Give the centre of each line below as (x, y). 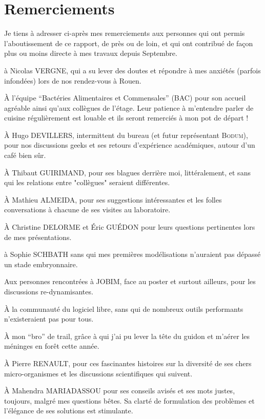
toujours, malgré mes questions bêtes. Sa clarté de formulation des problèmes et (129, 400)
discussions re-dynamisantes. (49, 291)
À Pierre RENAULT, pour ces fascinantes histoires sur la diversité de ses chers (128, 363)
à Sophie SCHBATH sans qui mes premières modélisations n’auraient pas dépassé (132, 254)
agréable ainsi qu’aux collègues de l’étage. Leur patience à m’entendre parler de (129, 107)
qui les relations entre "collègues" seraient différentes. (87, 182)
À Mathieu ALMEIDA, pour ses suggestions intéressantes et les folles (113, 199)
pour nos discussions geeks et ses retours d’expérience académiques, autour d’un (130, 145)
